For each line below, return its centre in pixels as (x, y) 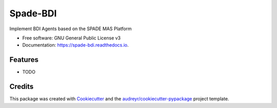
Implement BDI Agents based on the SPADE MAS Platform (71, 29)
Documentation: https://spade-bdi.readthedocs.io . (76, 45)
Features (24, 60)
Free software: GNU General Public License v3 (72, 38)
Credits (22, 87)
